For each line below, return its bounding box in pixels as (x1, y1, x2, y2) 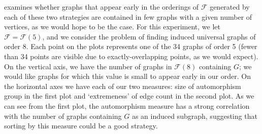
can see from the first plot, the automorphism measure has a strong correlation (4, 100, 250, 111)
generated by (210, 2, 250, 12)
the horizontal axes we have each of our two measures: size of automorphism (4, 80, 241, 91)
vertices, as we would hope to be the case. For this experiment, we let (4, 21, 220, 32)
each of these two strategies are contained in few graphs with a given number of (4, 11, 252, 22)
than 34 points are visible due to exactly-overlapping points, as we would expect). (4, 51, 258, 61)
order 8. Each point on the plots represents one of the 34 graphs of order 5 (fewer (4, 41, 257, 52)
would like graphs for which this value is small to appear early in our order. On (4, 71, 251, 81)
